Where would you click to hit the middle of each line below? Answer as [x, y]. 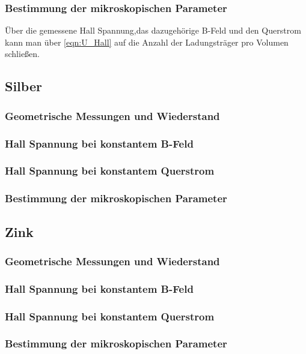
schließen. [23, 54]
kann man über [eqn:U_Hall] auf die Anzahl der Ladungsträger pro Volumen [147, 42]
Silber [23, 86]
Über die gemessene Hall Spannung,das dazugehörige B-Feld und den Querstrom [153, 30]
